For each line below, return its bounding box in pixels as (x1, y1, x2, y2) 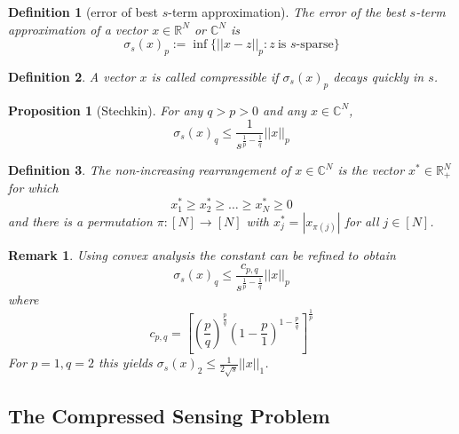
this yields (98, 353, 153, 372)
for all (344, 211, 379, 230)
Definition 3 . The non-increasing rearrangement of (8, 161, 291, 179)
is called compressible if (151, 67, 279, 85)
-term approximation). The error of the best (168, 3, 406, 20)
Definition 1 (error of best (8, 3, 158, 20)
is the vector (337, 161, 405, 179)
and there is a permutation (8, 211, 153, 230)
